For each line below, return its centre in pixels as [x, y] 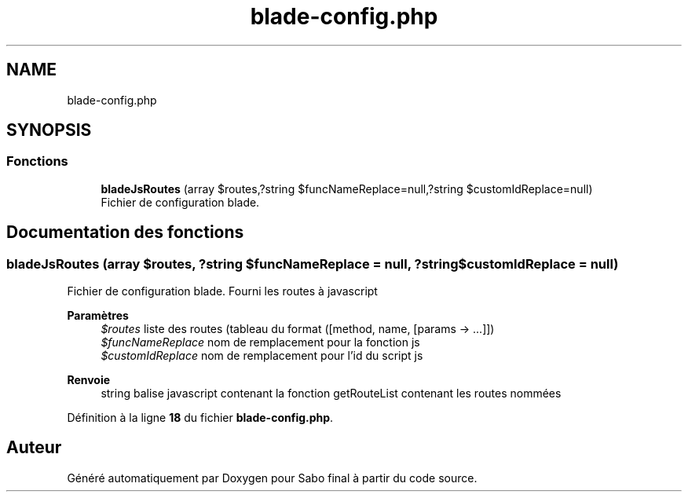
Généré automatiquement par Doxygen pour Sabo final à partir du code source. [272, 478]
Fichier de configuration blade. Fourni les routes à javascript [222, 291]
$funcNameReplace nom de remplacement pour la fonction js [260, 342]
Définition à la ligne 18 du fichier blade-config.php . [200, 418]
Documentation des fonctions [125, 233]
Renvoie [89, 380]
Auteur [34, 448]
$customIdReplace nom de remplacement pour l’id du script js [262, 356]
